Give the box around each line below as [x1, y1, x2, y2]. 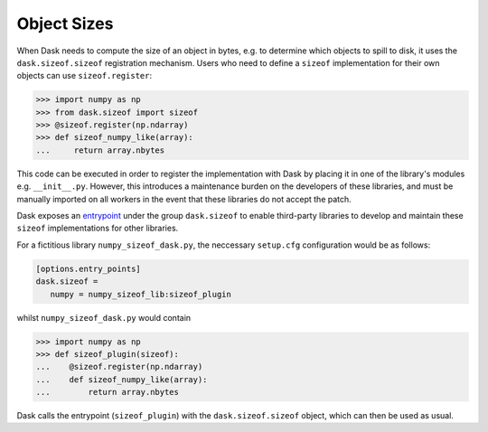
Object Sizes [16, 14, 114, 33]
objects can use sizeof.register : [16, 70, 153, 81]
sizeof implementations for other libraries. [16, 222, 179, 234]
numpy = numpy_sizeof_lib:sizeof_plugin [50, 289, 232, 299]
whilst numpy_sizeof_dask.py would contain [16, 312, 192, 323]
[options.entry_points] [35, 263, 142, 274]
